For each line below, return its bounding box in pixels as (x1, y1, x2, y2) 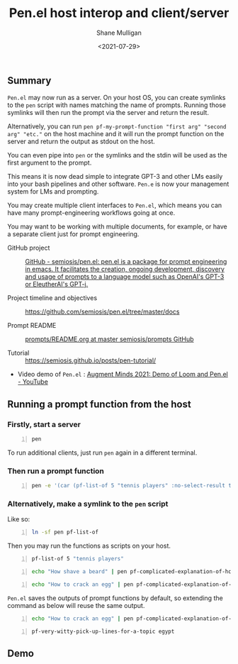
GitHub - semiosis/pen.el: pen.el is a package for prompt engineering (25, 258, 227, 266)
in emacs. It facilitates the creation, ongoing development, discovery (25, 265, 225, 274)
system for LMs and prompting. (7, 187, 99, 196)
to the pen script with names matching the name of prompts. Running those (7, 101, 227, 109)
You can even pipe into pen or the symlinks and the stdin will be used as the (7, 151, 228, 160)
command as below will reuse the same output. (7, 601, 145, 609)
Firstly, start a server (7, 419, 81, 429)
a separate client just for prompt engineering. (7, 230, 140, 238)
